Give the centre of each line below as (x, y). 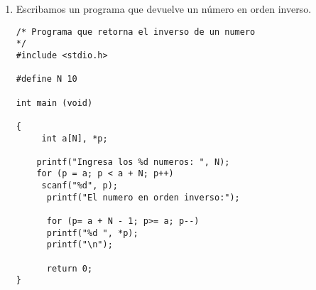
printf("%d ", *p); (92, 233)
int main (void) (54, 103)
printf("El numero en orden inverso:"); (143, 197)
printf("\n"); (80, 245)
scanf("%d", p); (80, 186)
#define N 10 (47, 79)
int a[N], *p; (75, 138)
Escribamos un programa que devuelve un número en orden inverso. (164, 9)
